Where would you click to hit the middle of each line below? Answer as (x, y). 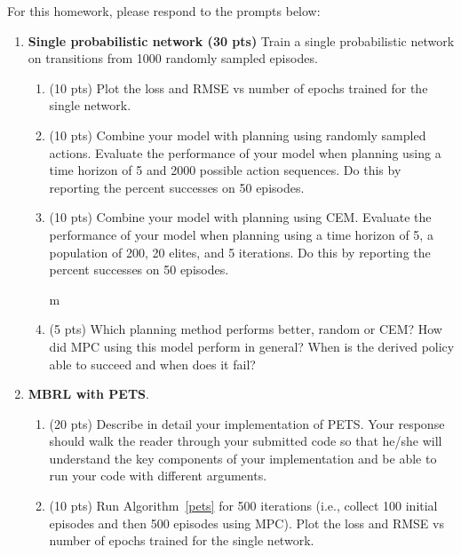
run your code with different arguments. (158, 476)
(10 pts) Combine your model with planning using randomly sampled (238, 135)
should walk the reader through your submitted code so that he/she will (246, 441)
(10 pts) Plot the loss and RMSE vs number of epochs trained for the (238, 87)
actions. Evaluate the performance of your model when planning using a (245, 152)
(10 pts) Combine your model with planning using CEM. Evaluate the (240, 217)
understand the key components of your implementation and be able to (243, 458)
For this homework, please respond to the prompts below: (164, 11)
